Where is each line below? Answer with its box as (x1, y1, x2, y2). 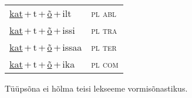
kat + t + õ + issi (9, 23, 75, 37)
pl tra (91, 23, 117, 37)
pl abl (91, 6, 116, 20)
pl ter (91, 40, 117, 54)
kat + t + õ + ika (9, 57, 75, 71)
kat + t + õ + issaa (9, 40, 82, 54)
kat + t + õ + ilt (9, 6, 72, 20)
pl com (91, 57, 119, 71)
